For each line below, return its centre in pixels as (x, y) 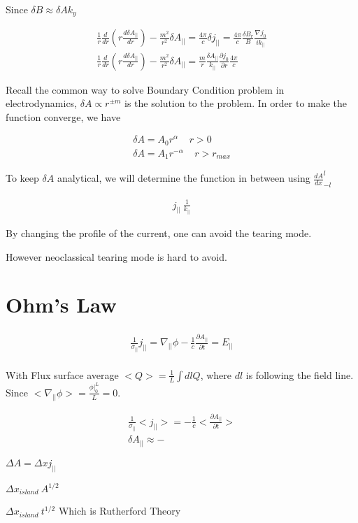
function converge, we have (63, 116)
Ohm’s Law (61, 305)
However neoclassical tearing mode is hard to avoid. (116, 256)
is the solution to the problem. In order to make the (236, 103)
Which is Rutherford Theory (120, 511)
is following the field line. (300, 374)
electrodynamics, (42, 103)
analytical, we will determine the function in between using (184, 178)
